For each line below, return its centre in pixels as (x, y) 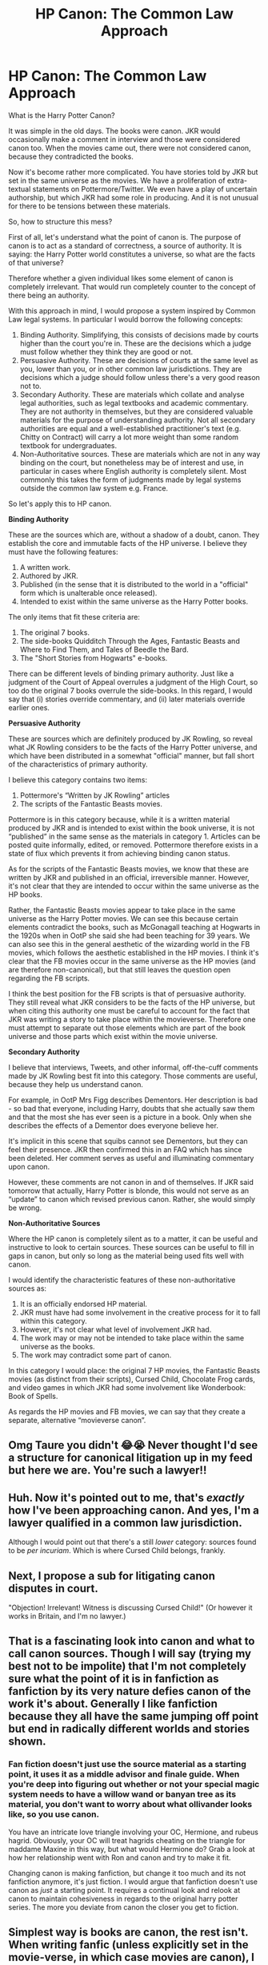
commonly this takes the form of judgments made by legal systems (130, 479)
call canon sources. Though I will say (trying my (130, 1654)
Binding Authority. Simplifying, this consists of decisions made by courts (139, 334)
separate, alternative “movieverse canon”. (77, 1420)
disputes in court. (53, 1588)
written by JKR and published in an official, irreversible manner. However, (129, 877)
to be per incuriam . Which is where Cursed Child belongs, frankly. (117, 1551)
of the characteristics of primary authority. (78, 764)
